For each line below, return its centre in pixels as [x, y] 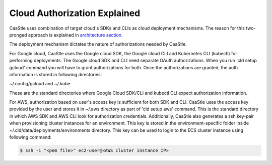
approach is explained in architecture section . [75, 35]
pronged [18, 35]
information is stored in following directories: [56, 74]
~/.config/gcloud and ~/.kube [40, 84]
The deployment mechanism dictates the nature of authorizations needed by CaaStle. [98, 44]
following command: [30, 137]
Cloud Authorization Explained [75, 13]
